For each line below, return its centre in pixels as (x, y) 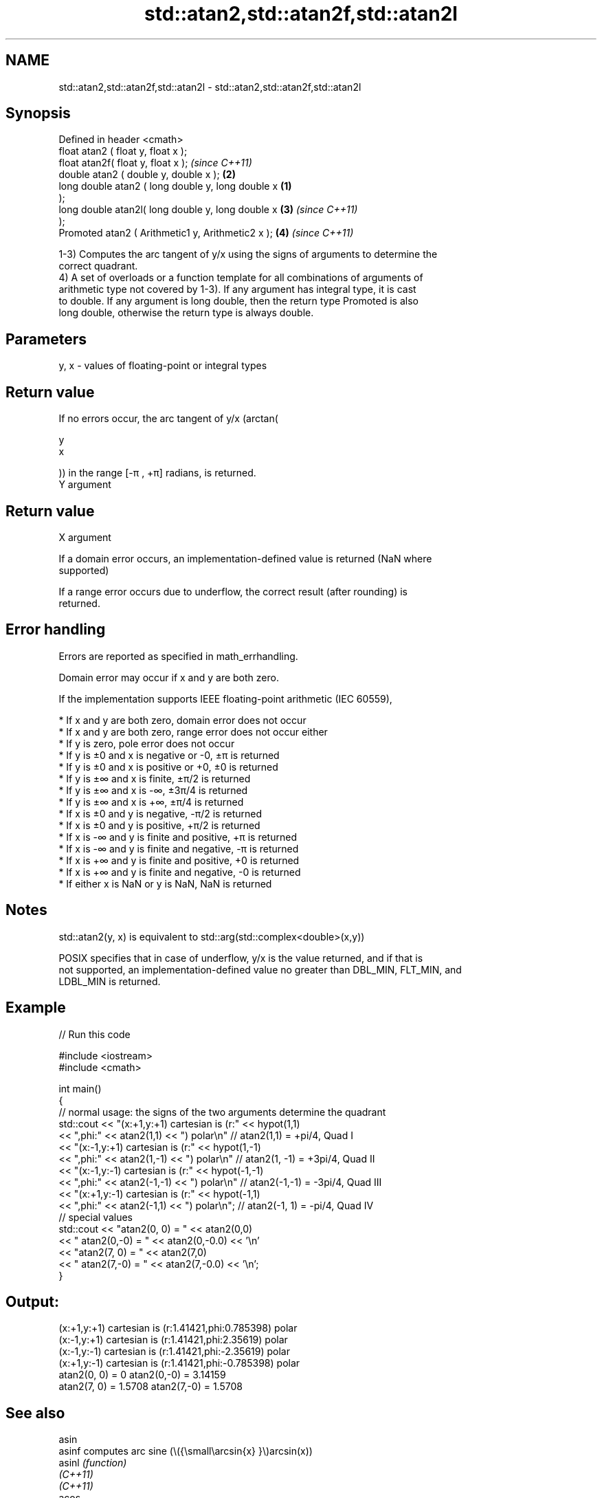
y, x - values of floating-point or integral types (163, 366)
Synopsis (38, 113)
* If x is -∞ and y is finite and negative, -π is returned (179, 848)
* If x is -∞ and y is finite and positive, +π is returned (178, 837)
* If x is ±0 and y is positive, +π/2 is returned (159, 825)
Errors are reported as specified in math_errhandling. (178, 656)
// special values (96, 1217)
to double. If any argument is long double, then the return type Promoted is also (238, 301)
